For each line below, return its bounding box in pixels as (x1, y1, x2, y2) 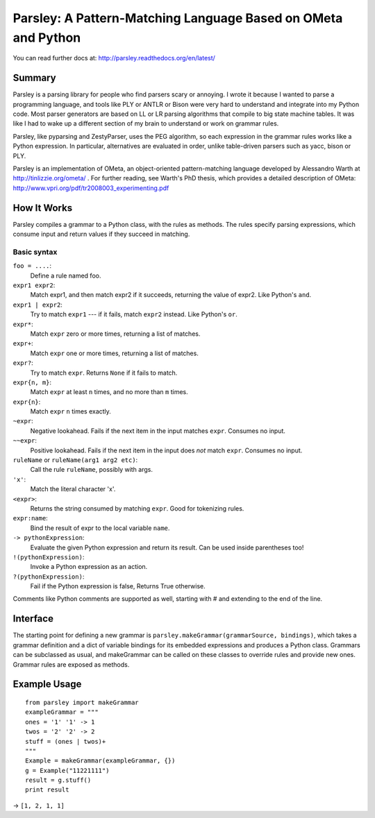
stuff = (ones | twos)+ (25, 738, 106, 745)
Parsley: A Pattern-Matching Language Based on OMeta (12, 10, 343, 26)
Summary (12, 72, 56, 84)
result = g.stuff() (25, 776, 92, 784)
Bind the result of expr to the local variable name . (30, 524, 170, 532)
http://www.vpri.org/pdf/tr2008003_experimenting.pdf (12, 184, 169, 192)
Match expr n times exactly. (30, 407, 111, 416)
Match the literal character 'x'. (30, 485, 116, 493)
